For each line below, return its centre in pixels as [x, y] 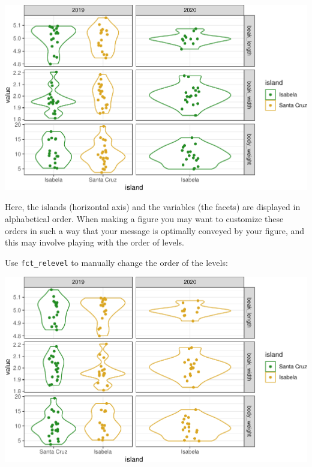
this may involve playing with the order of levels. [94, 242]
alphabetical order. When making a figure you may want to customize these [144, 218]
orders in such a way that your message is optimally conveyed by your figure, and [155, 230]
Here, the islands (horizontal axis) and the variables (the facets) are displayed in [153, 207]
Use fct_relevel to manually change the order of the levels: [116, 262]
